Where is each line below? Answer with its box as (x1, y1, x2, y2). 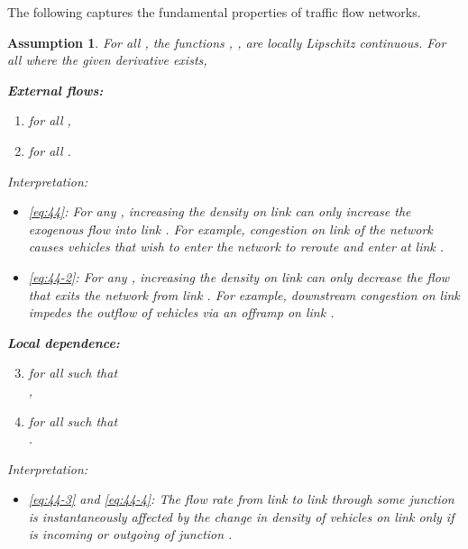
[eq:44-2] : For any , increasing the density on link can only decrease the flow (28, 267, 450, 286)
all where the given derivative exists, (7, 50, 207, 69)
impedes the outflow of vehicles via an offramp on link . (28, 303, 335, 322)
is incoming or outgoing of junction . (28, 525, 233, 544)
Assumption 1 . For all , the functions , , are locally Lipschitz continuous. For (7, 32, 446, 51)
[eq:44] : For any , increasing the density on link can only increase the (28, 202, 411, 221)
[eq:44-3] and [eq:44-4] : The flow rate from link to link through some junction (28, 490, 454, 508)
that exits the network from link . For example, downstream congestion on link (28, 285, 460, 304)
